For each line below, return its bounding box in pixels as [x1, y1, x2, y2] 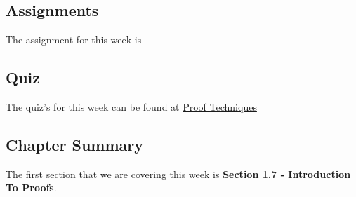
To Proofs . [6, 180, 57, 195]
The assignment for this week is [6, 32, 142, 47]
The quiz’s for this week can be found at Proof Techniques [6, 100, 257, 114]
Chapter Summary [6, 133, 143, 155]
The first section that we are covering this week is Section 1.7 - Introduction [6, 166, 351, 181]
